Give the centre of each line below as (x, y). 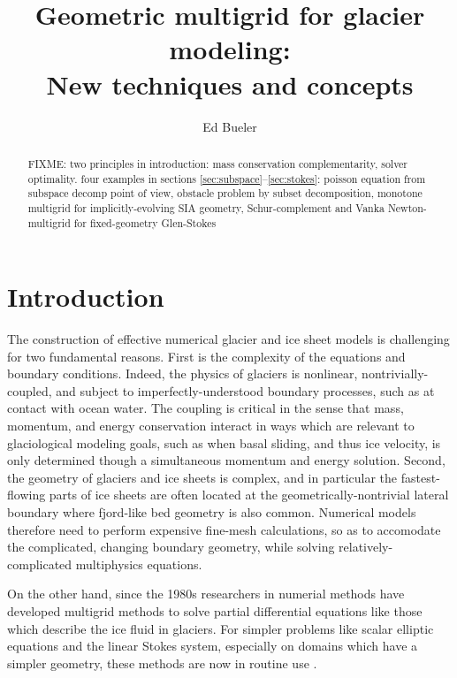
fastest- (420, 477)
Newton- (407, 207)
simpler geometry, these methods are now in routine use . (162, 663)
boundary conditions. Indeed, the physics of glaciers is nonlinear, (183, 373)
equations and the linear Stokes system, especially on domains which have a (213, 646)
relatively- (366, 547)
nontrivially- (395, 373)
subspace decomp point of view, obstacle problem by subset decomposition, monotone (225, 193)
